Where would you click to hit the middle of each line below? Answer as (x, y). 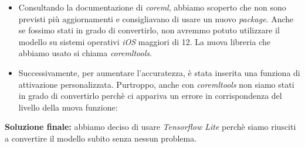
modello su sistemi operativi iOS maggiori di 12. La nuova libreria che (144, 41)
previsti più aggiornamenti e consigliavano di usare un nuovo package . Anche (156, 18)
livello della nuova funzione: (68, 107)
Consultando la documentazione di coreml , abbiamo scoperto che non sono (152, 7)
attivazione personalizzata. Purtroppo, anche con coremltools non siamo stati (156, 84)
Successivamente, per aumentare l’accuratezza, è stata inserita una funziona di (159, 72)
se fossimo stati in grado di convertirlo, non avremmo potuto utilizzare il (149, 30)
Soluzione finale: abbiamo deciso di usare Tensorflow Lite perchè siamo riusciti (150, 127)
